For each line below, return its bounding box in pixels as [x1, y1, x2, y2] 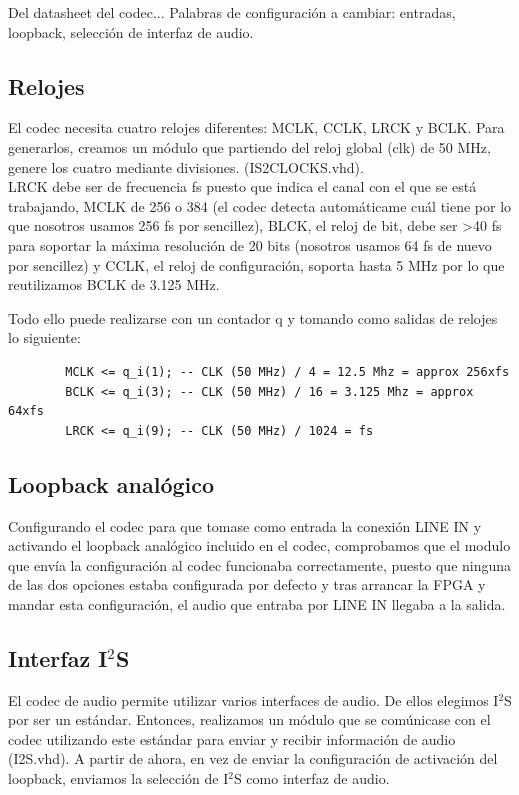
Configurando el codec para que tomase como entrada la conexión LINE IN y [8, 515, 482, 536]
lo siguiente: [8, 327, 81, 348]
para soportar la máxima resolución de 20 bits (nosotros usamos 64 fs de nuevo [8, 234, 492, 255]
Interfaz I [8, 642, 108, 673]
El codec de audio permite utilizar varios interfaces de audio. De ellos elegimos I [8, 689, 499, 710]
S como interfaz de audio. [233, 768, 390, 789]
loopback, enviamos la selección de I [8, 768, 229, 789]
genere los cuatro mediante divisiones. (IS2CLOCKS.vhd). [8, 156, 364, 177]
